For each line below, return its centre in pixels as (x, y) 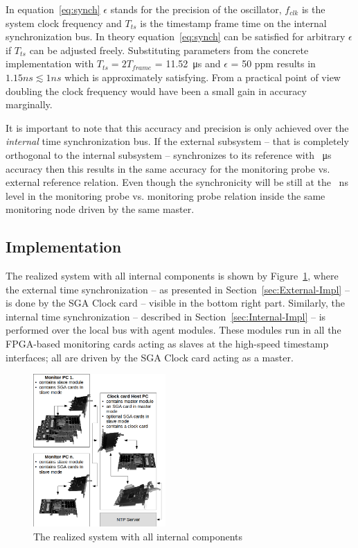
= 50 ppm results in (273, 63)
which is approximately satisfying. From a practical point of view (203, 77)
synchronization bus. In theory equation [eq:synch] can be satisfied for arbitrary (176, 36)
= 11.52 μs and (188, 63)
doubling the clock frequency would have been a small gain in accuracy (156, 91)
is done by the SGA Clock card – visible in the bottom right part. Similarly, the (176, 303)
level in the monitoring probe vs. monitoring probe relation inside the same (165, 195)
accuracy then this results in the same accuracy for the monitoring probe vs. (168, 168)
